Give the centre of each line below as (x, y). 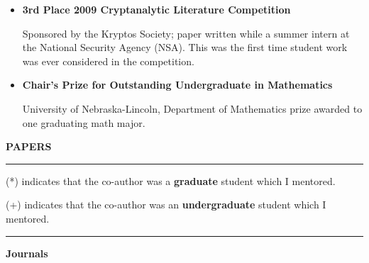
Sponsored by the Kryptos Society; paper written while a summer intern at (186, 33)
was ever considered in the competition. (108, 61)
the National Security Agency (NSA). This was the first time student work (185, 47)
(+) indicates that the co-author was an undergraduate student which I (166, 205)
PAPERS (29, 146)
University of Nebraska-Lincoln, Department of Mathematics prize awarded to (192, 108)
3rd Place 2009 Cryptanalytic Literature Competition (156, 9)
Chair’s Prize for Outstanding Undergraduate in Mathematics (177, 85)
